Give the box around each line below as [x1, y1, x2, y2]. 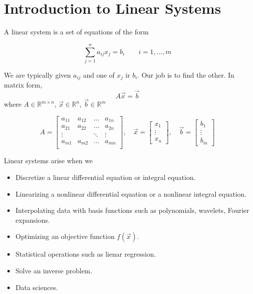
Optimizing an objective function [15, 231, 115, 241]
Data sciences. [15, 282, 58, 292]
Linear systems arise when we [4, 155, 93, 166]
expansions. [15, 214, 50, 225]
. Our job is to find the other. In [137, 69, 234, 80]
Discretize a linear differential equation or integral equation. [15, 172, 196, 182]
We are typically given [4, 69, 71, 80]
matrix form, [4, 80, 42, 90]
